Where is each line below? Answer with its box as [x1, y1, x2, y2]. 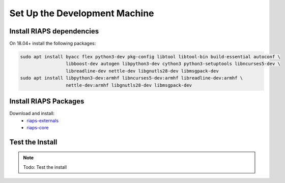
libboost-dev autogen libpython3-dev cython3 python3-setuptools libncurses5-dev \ [65, 61, 281, 67]
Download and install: [9, 111, 55, 117]
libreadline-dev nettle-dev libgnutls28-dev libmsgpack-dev [65, 68, 219, 74]
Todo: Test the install [23, 164, 67, 170]
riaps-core [26, 124, 49, 130]
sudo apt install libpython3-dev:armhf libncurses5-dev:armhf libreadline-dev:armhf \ [20, 75, 243, 81]
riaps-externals [26, 117, 59, 124]
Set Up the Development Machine [9, 8, 155, 19]
